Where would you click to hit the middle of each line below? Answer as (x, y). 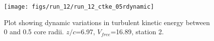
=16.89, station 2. (137, 32)
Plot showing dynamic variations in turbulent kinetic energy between (107, 22)
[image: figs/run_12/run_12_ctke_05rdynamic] (79, 7)
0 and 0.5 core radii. (34, 32)
